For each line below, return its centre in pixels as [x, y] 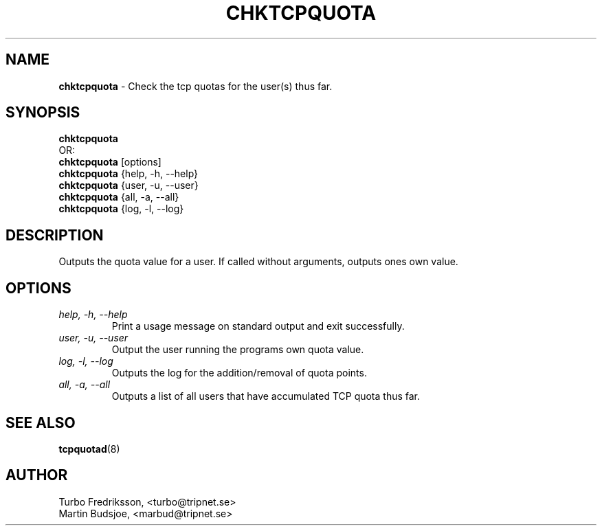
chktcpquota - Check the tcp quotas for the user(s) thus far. [196, 86]
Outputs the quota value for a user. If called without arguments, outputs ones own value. [258, 262]
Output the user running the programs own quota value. [238, 350]
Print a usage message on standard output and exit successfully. [258, 326]
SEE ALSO [41, 422]
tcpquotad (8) [89, 449]
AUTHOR [37, 475]
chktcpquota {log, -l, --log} [121, 209]
